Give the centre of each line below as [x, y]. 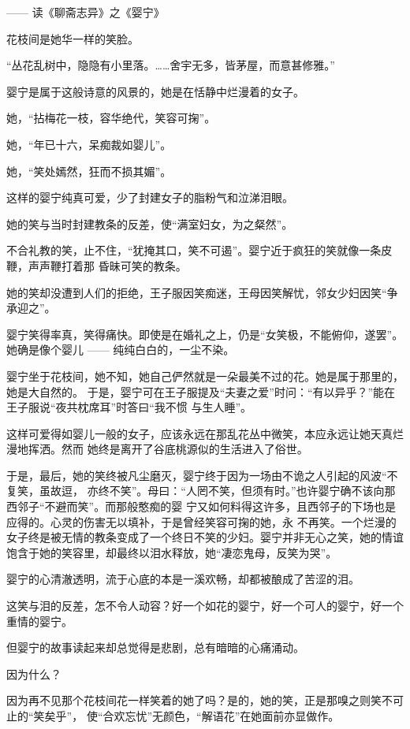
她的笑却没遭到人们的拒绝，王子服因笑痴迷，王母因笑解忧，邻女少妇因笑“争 [202, 292]
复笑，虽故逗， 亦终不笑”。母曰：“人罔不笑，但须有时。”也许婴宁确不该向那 [201, 491]
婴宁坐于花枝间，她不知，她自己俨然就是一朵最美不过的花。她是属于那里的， [205, 376]
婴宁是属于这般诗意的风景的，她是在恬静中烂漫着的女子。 [155, 91]
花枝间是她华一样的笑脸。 [73, 38]
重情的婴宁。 [39, 621]
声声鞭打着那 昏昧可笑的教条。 [107, 265]
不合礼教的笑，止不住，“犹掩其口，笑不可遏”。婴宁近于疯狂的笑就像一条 [194, 250]
